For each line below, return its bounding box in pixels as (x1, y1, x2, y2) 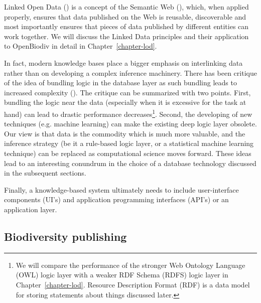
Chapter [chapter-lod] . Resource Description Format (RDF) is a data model (16, 279, 250, 289)
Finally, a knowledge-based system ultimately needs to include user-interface (4, 184, 239, 195)
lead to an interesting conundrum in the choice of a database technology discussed (4, 158, 256, 168)
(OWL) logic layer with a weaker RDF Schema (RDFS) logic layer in (16, 269, 228, 280)
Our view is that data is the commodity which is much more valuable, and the (4, 128, 245, 138)
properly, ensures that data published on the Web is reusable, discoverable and (4, 11, 246, 22)
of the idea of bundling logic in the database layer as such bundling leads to (4, 77, 237, 88)
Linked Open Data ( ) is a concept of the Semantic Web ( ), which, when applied (4, 2, 249, 12)
